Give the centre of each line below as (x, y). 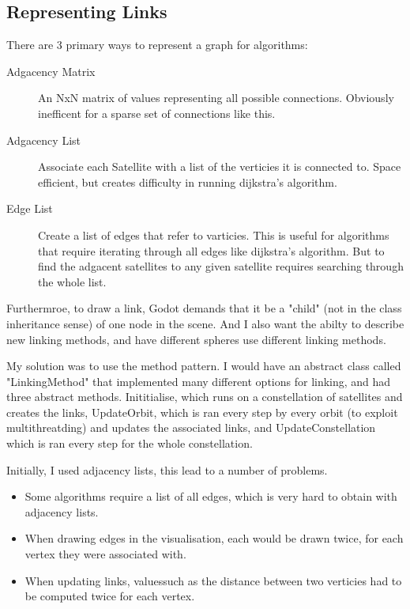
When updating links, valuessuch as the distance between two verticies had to (213, 580)
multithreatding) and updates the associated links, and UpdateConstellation (191, 427)
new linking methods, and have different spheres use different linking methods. (196, 339)
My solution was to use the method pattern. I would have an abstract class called (204, 366)
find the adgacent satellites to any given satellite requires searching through (221, 266)
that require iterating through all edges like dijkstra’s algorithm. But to (211, 250)
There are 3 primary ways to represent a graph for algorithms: (157, 45)
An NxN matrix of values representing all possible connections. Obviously (216, 98)
